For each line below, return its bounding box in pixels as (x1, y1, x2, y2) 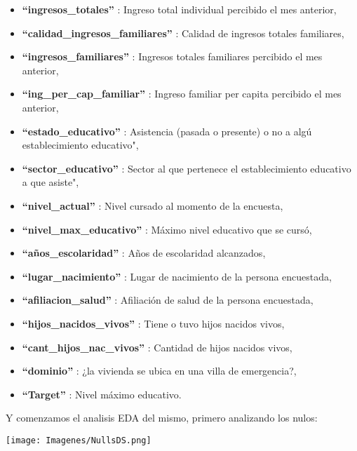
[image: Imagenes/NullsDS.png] (6, 435, 151, 445)
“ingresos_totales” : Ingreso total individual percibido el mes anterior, (22, 2, 337, 16)
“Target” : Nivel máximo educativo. (22, 386, 182, 401)
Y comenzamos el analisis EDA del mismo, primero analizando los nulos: (6, 410, 318, 425)
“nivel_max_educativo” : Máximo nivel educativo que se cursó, (22, 222, 312, 236)
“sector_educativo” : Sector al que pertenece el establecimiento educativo (22, 161, 351, 175)
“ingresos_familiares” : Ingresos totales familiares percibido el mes (22, 49, 323, 64)
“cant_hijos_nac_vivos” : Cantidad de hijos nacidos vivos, (22, 339, 292, 354)
